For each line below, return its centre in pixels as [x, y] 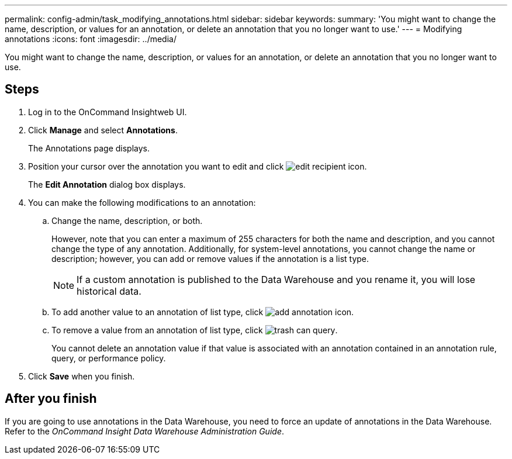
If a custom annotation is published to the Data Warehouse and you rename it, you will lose [276, 279]
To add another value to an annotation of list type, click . [203, 312]
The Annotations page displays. [89, 148]
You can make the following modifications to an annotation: [142, 202]
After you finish [51, 399]
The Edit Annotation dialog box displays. [107, 184]
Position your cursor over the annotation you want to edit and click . [198, 166]
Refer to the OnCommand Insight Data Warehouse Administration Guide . [144, 431]
